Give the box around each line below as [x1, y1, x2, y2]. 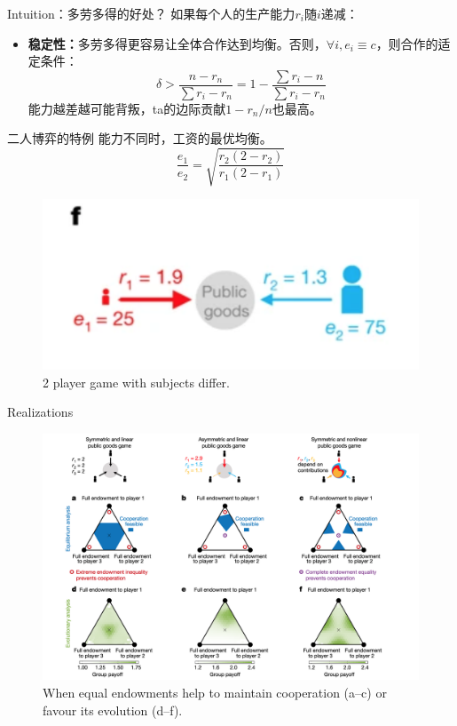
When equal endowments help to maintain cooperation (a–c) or [43, 682, 387, 701]
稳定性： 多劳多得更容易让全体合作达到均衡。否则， [28, 34, 327, 52]
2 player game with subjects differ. [43, 372, 230, 391]
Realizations [7, 403, 74, 421]
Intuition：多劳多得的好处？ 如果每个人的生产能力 [7, 4, 295, 22]
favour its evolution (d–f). [43, 700, 183, 719]
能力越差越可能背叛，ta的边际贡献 [28, 99, 226, 117]
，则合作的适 [375, 34, 451, 52]
